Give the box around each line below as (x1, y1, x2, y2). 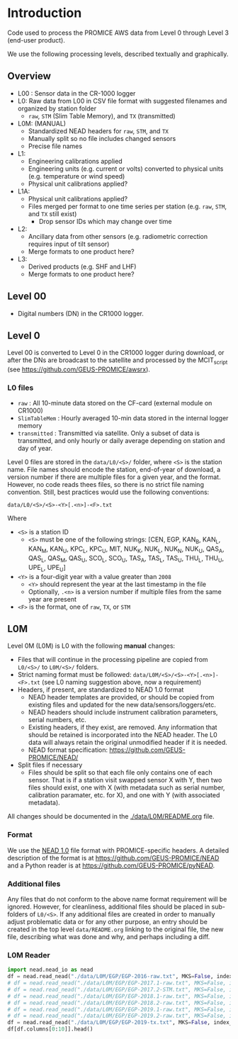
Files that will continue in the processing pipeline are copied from (17, 656, 208, 664)
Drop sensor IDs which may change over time (38, 217, 172, 225)
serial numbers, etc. (28, 716, 86, 724)
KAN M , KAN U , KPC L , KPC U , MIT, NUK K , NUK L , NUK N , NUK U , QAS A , (28, 544, 225, 555)
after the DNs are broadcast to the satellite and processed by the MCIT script (7, 356, 228, 366)
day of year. (17, 444, 53, 453)
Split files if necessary (17, 760, 83, 770)
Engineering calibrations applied (28, 157, 123, 165)
